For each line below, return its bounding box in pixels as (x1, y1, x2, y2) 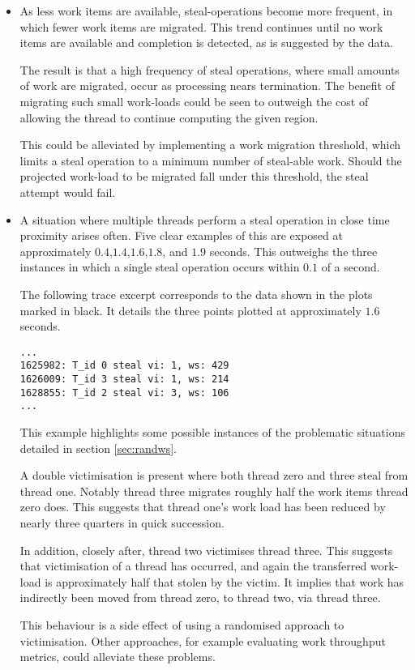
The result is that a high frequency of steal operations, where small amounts (19, 61, 400, 78)
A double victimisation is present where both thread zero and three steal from (19, 467, 409, 484)
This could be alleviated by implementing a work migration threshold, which (19, 136, 401, 153)
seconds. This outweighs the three (209, 242, 378, 259)
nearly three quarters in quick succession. (19, 514, 225, 531)
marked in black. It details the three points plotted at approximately (19, 301, 362, 318)
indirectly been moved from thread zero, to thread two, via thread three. (19, 589, 381, 606)
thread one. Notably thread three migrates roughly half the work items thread (19, 482, 409, 499)
